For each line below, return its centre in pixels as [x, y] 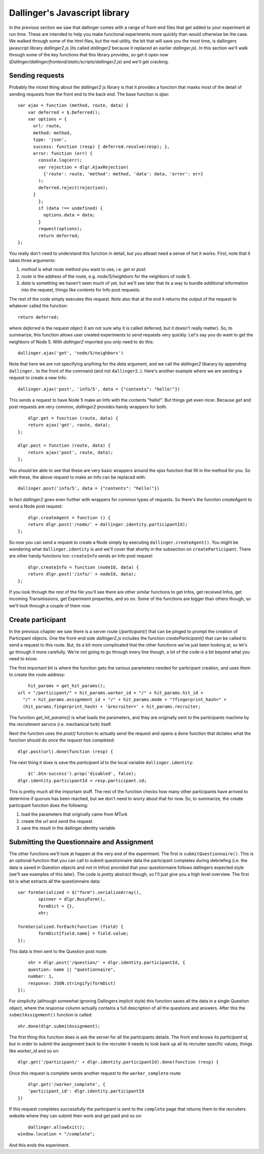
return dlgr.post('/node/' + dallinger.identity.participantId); [108, 524]
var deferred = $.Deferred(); [64, 112]
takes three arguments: [32, 260]
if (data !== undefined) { [71, 208]
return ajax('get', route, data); [69, 425]
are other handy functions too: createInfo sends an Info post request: [81, 556]
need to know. [23, 659]
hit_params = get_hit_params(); [66, 686]
